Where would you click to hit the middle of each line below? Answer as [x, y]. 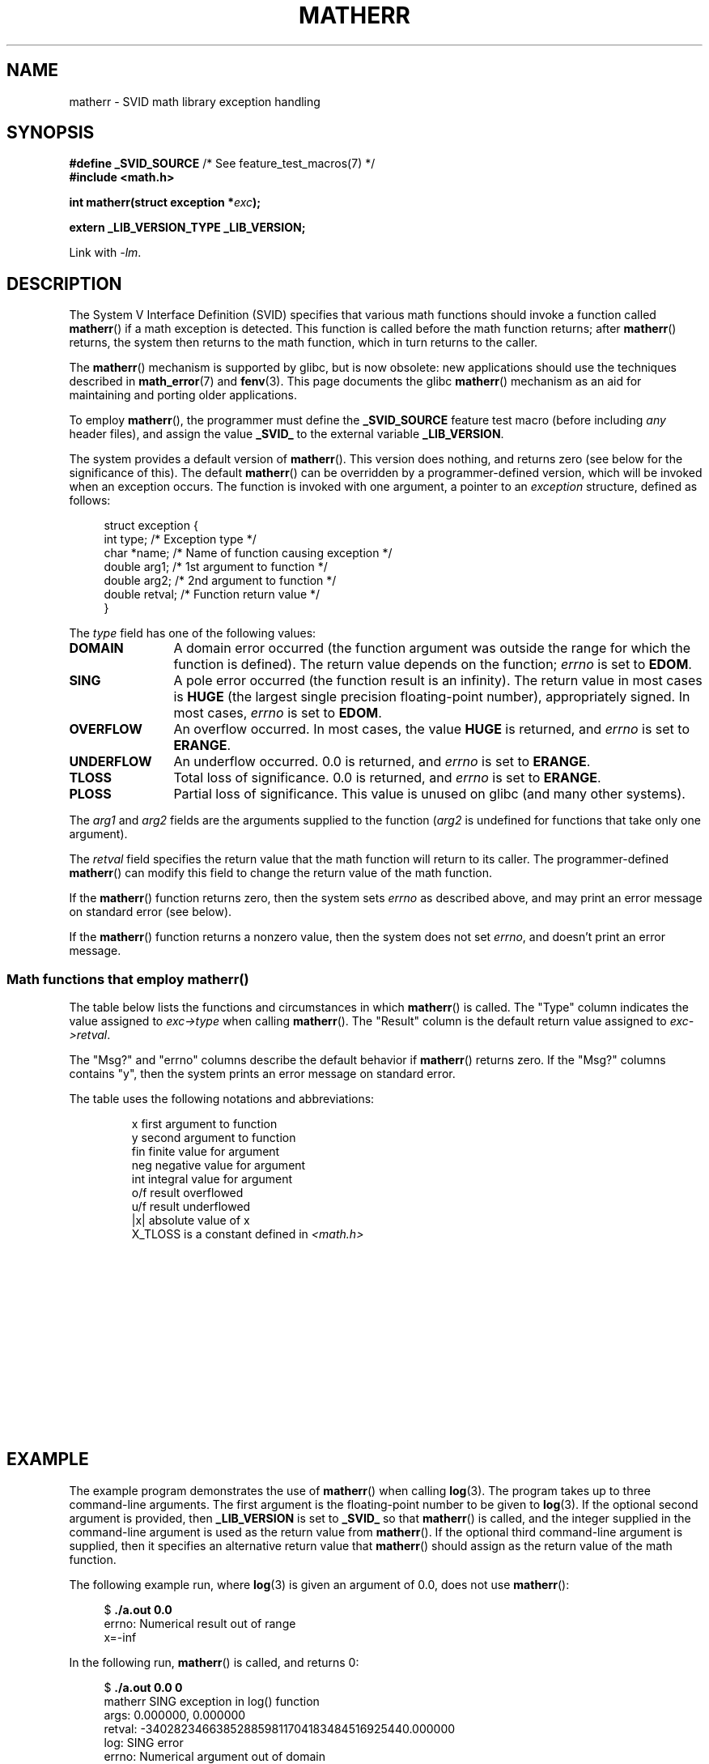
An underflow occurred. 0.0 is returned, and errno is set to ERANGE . [382, 762]
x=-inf [120, 1637]
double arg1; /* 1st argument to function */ [216, 567]
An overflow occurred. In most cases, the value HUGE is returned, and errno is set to [431, 729]
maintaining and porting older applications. [183, 395]
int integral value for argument [212, 1179]
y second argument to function [214, 1138]
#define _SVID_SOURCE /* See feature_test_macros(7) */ [222, 164]
